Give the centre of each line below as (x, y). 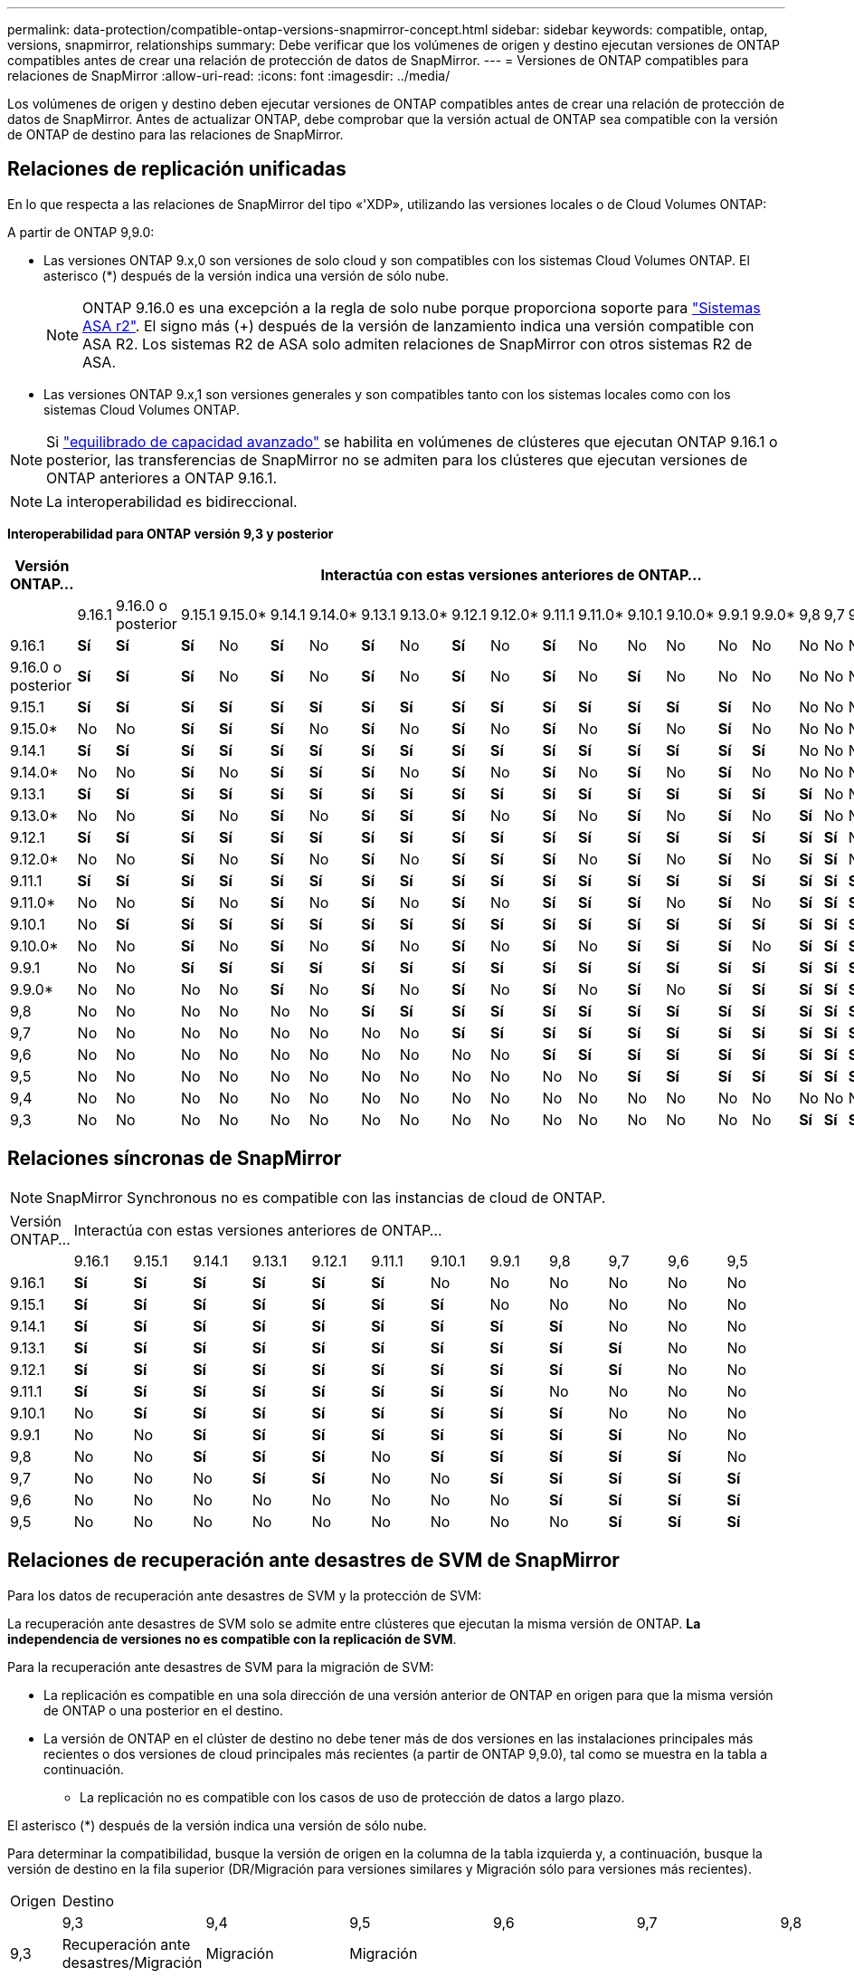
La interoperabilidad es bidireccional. (172, 501)
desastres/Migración (132, 1962)
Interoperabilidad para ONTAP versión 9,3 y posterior (171, 533)
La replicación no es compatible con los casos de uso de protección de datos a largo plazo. (352, 1797)
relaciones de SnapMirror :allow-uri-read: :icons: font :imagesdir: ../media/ (229, 76)
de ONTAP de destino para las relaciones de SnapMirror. (176, 134)
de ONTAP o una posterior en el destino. (164, 1710)
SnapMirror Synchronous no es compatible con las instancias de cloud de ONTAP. (326, 1197)
